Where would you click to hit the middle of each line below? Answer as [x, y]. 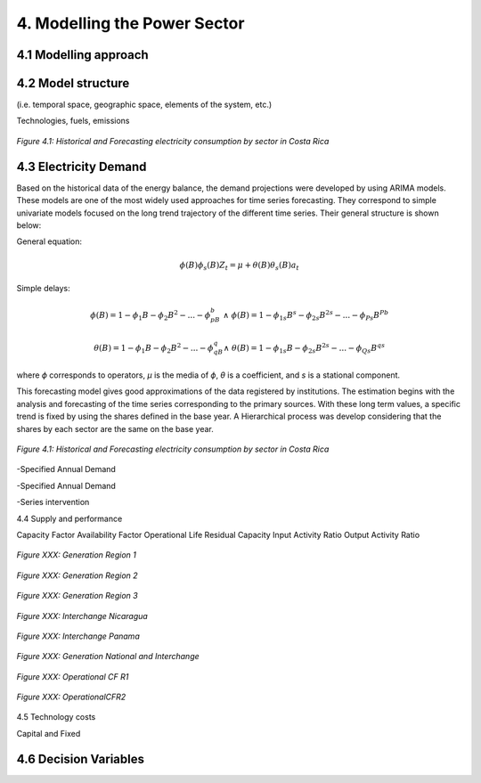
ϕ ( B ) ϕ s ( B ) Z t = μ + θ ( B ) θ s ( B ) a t [240, 265]
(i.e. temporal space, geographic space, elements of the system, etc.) [144, 105]
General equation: [49, 241]
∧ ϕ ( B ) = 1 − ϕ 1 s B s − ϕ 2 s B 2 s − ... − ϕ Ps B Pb [306, 315]
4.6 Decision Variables [80, 759]
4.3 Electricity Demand [82, 166]
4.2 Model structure [73, 83]
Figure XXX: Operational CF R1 [73, 676]
